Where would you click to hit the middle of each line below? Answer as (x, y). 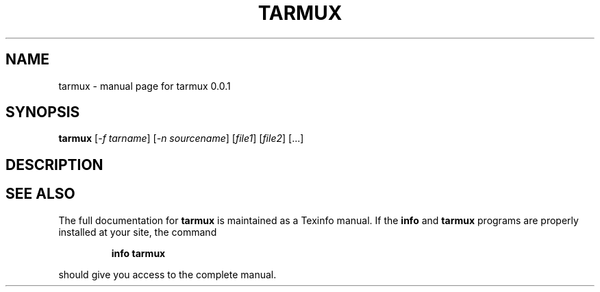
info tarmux (138, 253)
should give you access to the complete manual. (167, 274)
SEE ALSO (40, 194)
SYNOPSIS (43, 112)
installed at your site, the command (138, 232)
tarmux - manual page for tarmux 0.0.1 (145, 86)
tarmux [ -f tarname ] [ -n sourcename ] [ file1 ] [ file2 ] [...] (181, 138)
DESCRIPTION (54, 165)
